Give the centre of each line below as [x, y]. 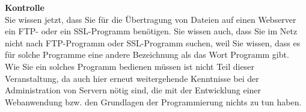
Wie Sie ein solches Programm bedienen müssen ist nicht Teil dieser [130, 66]
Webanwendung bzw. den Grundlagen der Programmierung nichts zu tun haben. [153, 101]
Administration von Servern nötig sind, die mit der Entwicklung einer [133, 90]
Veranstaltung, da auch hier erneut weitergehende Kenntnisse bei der [132, 78]
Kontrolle [25, 7]
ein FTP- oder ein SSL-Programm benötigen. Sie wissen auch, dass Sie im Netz [151, 31]
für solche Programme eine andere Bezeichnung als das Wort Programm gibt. [147, 54]
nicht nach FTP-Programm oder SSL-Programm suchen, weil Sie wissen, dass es [153, 42]
